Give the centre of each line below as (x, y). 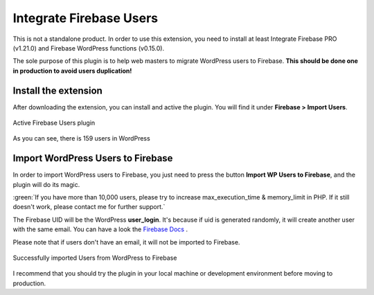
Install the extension (58, 90)
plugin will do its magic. (46, 184)
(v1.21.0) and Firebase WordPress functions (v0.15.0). (89, 48)
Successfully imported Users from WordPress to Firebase (95, 258)
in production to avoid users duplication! (72, 71)
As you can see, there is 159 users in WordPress (81, 138)
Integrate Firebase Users (86, 18)
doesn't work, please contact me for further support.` (89, 207)
